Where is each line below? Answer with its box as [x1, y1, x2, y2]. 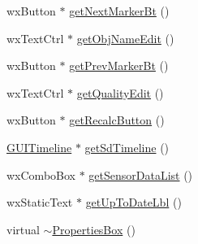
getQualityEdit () [76, 84, 164, 101]
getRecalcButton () [69, 111, 165, 129]
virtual [6, 220, 40, 237]
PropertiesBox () [52, 220, 136, 237]
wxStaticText [6, 194, 73, 211]
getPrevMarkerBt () [69, 57, 169, 74]
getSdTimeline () [84, 138, 170, 155]
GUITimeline [6, 138, 72, 155]
